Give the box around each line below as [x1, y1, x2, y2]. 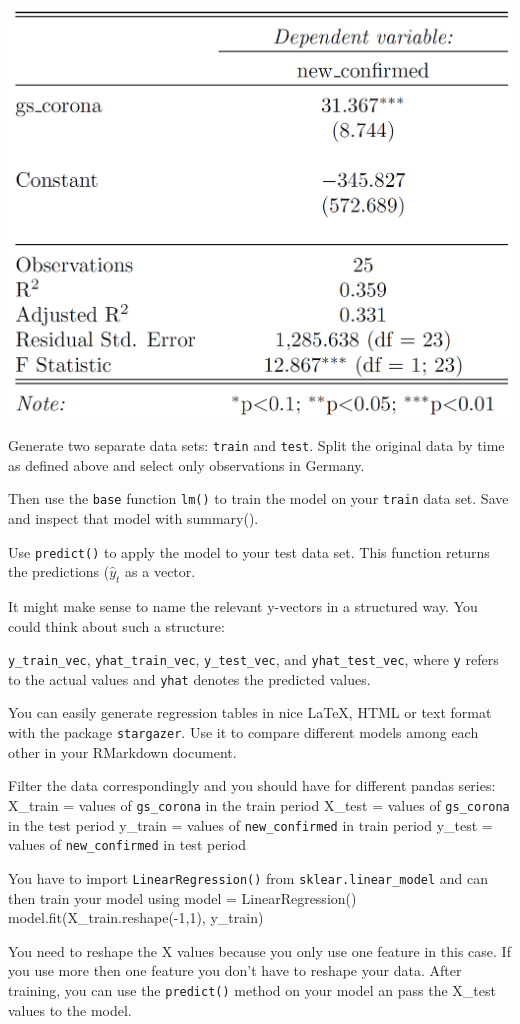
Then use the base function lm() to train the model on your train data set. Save [8, 488, 509, 509]
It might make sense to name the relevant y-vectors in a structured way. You [8, 595, 478, 616]
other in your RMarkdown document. [8, 741, 237, 762]
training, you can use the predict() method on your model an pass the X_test [8, 979, 496, 1000]
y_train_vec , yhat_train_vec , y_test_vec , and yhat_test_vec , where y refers [8, 649, 499, 670]
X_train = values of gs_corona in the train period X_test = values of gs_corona [8, 794, 510, 815]
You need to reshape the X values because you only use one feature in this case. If [8, 940, 511, 961]
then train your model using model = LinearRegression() [8, 887, 357, 908]
